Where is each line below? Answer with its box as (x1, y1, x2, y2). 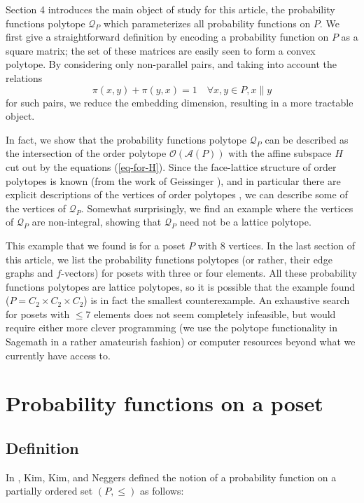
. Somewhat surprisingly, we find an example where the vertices (80, 200, 353, 215)
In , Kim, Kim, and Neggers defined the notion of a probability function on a (6, 469, 337, 484)
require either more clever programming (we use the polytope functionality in (6, 320, 338, 335)
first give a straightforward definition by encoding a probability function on (6, 29, 329, 44)
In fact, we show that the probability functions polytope (6, 132, 247, 146)
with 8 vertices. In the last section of (197, 237, 356, 252)
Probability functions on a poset (6, 389, 323, 418)
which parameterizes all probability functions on (104, 15, 311, 30)
